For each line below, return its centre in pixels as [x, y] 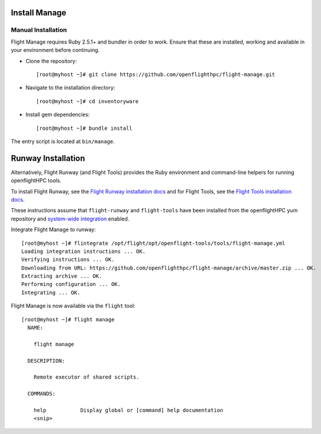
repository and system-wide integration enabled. [70, 219]
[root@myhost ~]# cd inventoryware [87, 101]
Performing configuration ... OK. [71, 284]
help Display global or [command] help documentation [128, 410]
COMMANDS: [42, 394]
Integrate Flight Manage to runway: [54, 229]
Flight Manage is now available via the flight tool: [73, 306]
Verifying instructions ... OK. [68, 260]
